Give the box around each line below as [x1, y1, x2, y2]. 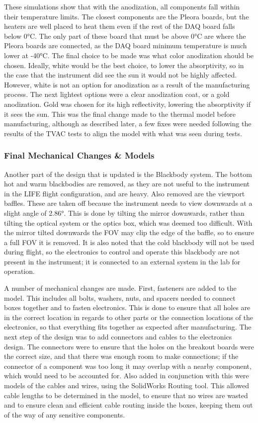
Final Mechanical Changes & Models [4, 149, 155, 162]
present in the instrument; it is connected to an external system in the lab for [4, 256, 241, 266]
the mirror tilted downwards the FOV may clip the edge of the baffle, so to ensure [4, 227, 255, 238]
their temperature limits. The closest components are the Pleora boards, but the [4, 11, 249, 21]
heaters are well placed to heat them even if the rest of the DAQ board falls [4, 21, 235, 31]
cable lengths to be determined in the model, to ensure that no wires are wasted [4, 390, 248, 400]
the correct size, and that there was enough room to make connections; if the [4, 351, 239, 361]
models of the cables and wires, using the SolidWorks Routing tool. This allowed [4, 380, 250, 390]
